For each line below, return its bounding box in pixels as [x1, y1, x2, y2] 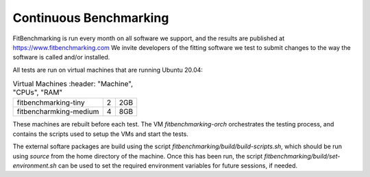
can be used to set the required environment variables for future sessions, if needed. [58, 161, 298, 170]
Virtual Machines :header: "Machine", [12, 79, 134, 89]
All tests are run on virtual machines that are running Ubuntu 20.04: [12, 66, 203, 74]
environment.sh [12, 161, 58, 170]
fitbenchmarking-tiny [16, 98, 85, 107]
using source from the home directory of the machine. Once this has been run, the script [12, 152, 263, 160]
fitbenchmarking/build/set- [264, 152, 341, 160]
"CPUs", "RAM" [12, 87, 63, 97]
